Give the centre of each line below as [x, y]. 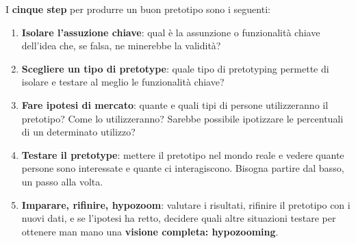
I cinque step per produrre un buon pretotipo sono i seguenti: [138, 9]
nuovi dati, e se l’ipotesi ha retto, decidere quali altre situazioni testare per [179, 218]
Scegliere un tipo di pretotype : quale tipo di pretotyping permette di [175, 68]
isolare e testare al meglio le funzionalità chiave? [123, 82]
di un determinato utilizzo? [78, 132]
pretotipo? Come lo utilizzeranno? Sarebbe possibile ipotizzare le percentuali [182, 118]
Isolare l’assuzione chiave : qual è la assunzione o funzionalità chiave [171, 32]
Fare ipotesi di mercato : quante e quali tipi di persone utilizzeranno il [175, 104]
